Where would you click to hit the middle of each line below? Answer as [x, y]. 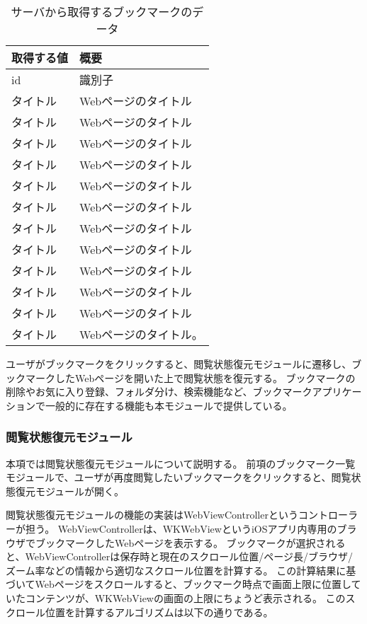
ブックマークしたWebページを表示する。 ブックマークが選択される [190, 542]
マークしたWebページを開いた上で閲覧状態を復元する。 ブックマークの [190, 377]
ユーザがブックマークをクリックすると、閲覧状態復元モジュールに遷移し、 [179, 364]
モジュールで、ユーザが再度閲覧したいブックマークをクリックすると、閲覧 [179, 477]
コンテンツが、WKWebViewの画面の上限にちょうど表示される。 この [185, 597]
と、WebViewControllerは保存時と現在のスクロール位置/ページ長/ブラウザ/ [180, 556]
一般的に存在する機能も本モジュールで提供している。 [169, 405]
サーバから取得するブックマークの [102, 12]
